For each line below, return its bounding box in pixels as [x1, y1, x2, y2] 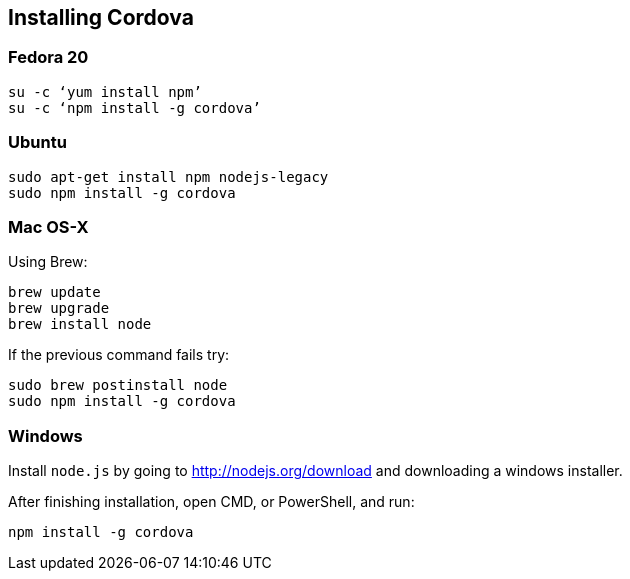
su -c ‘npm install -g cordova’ [8, 99, 261, 116]
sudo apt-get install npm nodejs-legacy [8, 168, 329, 185]
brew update [8, 284, 101, 301]
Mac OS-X [8, 216, 89, 237]
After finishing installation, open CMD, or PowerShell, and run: [8, 493, 415, 511]
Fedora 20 [8, 47, 89, 68]
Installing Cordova [8, 5, 194, 30]
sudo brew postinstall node [8, 377, 228, 394]
